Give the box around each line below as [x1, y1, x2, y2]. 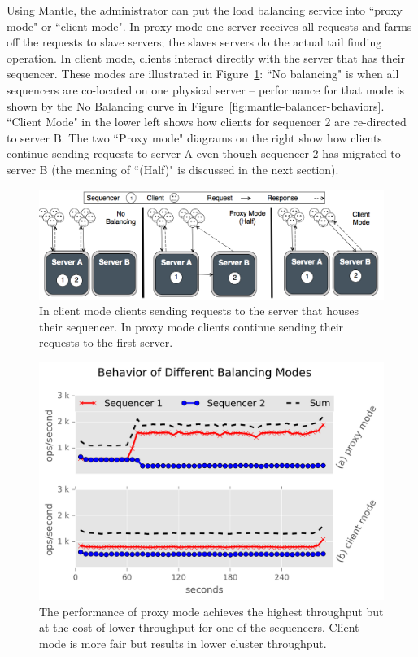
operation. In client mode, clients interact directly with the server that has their [7, 49, 406, 66]
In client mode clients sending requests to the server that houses [39, 302, 359, 319]
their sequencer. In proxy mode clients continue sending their [39, 318, 344, 335]
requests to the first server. [39, 334, 173, 351]
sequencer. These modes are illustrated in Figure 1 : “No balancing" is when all [7, 65, 399, 82]
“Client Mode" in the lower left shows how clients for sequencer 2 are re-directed [7, 113, 407, 130]
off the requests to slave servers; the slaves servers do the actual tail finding [7, 33, 382, 50]
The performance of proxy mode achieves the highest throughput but [39, 602, 384, 620]
